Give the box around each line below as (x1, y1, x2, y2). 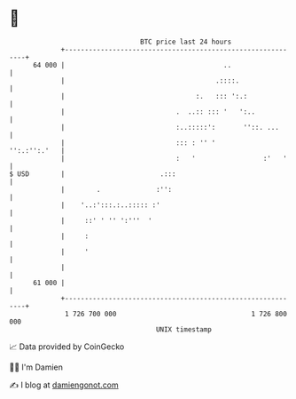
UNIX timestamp (155, 324, 213, 334)
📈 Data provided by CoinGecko (9, 341, 125, 352)
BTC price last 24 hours (140, 37, 232, 46)
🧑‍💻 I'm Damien (9, 362, 64, 372)
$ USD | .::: (9, 169, 176, 179)
